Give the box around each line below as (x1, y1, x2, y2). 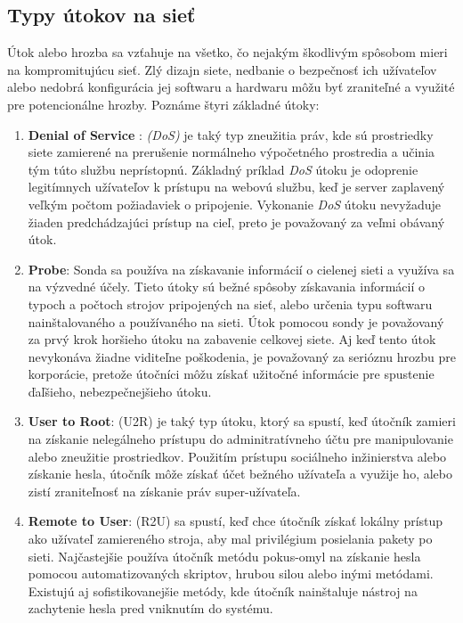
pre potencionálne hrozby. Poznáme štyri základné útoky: (7, 94, 320, 113)
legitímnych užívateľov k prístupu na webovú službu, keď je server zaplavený (28, 177, 445, 196)
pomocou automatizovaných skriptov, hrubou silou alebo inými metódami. (28, 564, 434, 583)
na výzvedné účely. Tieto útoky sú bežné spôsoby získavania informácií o (28, 277, 426, 296)
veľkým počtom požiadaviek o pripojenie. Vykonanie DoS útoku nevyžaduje (28, 194, 442, 213)
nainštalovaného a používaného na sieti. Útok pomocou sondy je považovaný (28, 312, 444, 331)
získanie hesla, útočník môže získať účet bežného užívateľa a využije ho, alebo (28, 464, 452, 483)
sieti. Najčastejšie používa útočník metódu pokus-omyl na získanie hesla (28, 546, 421, 565)
